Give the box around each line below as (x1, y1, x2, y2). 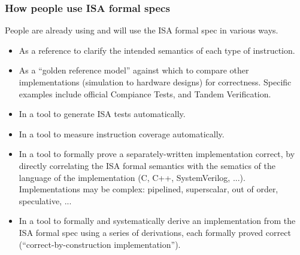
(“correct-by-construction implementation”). (19, 238, 181, 250)
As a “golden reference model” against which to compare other (19, 64, 249, 76)
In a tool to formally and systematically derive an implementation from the (19, 214, 296, 227)
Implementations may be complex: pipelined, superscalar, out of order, (19, 183, 278, 195)
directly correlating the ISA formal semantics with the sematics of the (19, 159, 275, 171)
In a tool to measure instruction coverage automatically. (19, 127, 225, 140)
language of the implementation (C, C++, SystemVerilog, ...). (19, 171, 246, 183)
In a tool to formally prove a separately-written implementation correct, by (19, 148, 295, 160)
